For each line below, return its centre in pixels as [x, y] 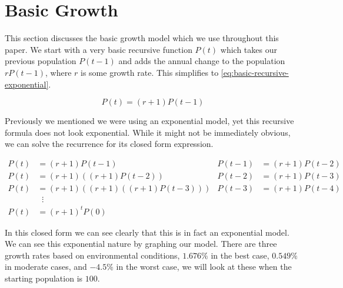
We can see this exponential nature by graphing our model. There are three [141, 244]
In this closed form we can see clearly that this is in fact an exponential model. [147, 232]
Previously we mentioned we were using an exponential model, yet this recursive [149, 121]
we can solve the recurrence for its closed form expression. [109, 144]
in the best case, [240, 255]
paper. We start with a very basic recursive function [99, 49]
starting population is [44, 278]
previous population [41, 61]
